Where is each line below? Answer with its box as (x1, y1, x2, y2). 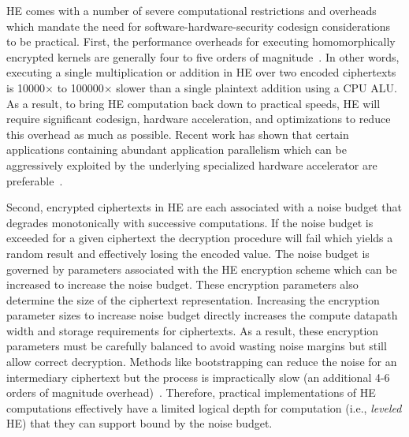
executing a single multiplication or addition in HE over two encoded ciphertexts (6, 64, 396, 80)
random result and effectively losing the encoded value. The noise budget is (6, 245, 370, 261)
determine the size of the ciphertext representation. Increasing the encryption (6, 291, 380, 308)
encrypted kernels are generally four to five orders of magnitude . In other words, (6, 48, 400, 65)
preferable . (6, 172, 63, 189)
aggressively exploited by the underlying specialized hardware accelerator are (6, 156, 377, 173)
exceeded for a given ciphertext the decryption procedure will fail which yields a (6, 230, 393, 246)
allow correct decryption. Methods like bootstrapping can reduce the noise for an (6, 353, 397, 370)
